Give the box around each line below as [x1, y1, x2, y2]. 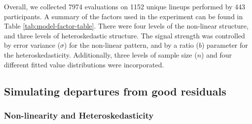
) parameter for [201, 40, 248, 50]
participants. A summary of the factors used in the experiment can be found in [4, 11, 243, 21]
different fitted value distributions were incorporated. [4, 59, 164, 69]
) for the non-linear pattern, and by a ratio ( [64, 40, 199, 50]
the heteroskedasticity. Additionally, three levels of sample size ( [4, 49, 197, 60]
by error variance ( [4, 40, 61, 50]
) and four [201, 49, 232, 60]
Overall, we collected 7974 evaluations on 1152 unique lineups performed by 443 [4, 1, 246, 11]
